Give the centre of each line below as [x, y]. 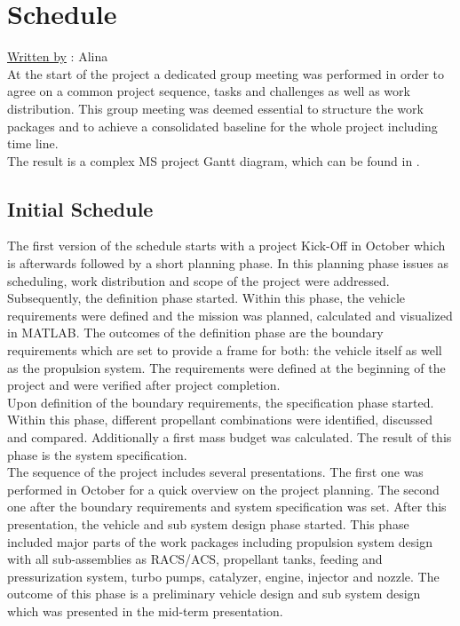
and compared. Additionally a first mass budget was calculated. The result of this [230, 437]
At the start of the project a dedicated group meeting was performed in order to [226, 73]
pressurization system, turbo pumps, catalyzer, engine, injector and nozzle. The [223, 576]
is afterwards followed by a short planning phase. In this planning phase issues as [228, 263]
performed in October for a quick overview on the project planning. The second [223, 489]
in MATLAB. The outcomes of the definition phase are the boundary [195, 333]
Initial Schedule [80, 208]
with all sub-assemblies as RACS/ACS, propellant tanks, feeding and [195, 559]
